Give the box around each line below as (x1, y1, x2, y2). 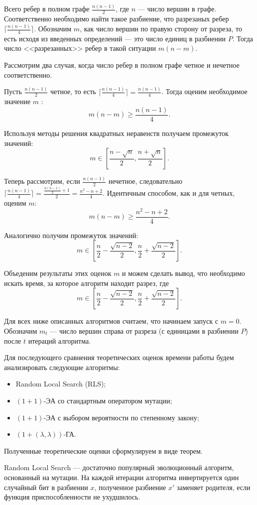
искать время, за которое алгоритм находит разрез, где (4, 277, 169, 288)
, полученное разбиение (94, 482, 166, 492)
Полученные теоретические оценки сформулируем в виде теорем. (4, 445, 203, 456)
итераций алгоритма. (28, 335, 91, 346)
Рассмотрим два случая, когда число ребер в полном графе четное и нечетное (4, 60, 240, 70)
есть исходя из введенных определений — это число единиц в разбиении (4, 33, 226, 43)
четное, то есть (50, 86, 96, 97)
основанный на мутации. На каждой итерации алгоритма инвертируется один (4, 472, 239, 482)
